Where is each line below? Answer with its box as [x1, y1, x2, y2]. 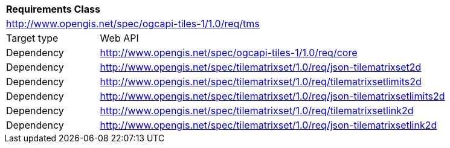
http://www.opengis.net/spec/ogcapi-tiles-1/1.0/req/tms [6, 18, 260, 30]
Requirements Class [6, 3, 100, 15]
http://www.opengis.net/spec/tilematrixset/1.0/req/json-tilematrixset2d [100, 61, 422, 73]
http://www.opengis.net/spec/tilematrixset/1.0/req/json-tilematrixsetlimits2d [100, 90, 445, 102]
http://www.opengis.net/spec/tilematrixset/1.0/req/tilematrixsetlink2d [100, 105, 414, 117]
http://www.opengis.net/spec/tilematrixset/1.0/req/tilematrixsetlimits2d [100, 76, 422, 88]
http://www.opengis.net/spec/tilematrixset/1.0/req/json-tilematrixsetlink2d [100, 119, 437, 131]
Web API [100, 32, 139, 44]
